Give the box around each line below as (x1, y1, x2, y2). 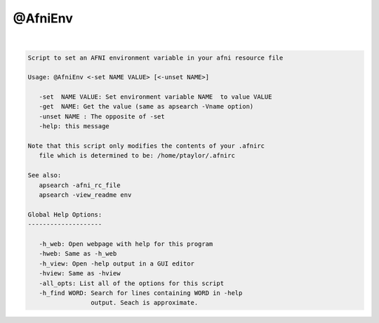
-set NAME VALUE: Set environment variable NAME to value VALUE (39, 93, 272, 101)
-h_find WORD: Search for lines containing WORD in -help (39, 289, 243, 297)
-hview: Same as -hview (39, 270, 121, 277)
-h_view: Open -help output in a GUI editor (39, 259, 194, 268)
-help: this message (39, 123, 110, 130)
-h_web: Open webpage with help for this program (39, 240, 213, 248)
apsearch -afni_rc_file (39, 181, 121, 189)
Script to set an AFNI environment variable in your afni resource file (27, 53, 284, 62)
